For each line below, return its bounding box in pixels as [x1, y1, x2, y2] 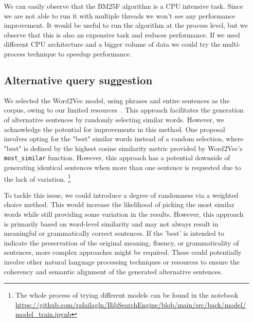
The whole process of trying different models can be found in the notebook [15, 290, 238, 300]
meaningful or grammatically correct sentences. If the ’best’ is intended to [4, 228, 224, 238]
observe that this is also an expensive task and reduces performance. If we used [4, 29, 240, 39]
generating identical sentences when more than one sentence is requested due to [4, 162, 241, 172]
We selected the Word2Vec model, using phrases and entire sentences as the [4, 95, 230, 105]
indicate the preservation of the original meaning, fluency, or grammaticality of [4, 237, 239, 247]
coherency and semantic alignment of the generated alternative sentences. [4, 266, 223, 276]
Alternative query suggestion [4, 72, 153, 87]
